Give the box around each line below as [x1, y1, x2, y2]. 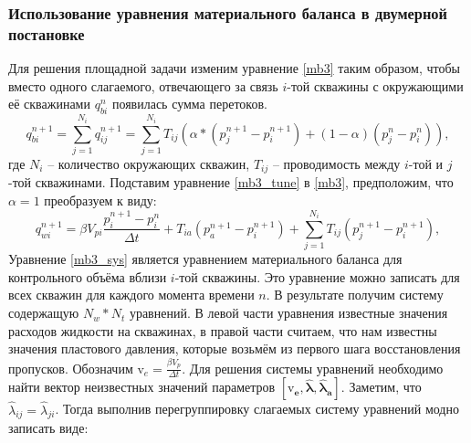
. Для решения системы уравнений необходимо [182, 358, 444, 377]
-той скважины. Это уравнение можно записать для [174, 267, 460, 286]
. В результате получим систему [266, 285, 444, 304]
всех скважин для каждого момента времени [8, 285, 255, 304]
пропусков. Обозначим [8, 358, 133, 377]
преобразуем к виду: [44, 190, 157, 209]
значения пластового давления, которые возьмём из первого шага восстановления [8, 339, 461, 358]
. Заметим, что [340, 377, 422, 396]
